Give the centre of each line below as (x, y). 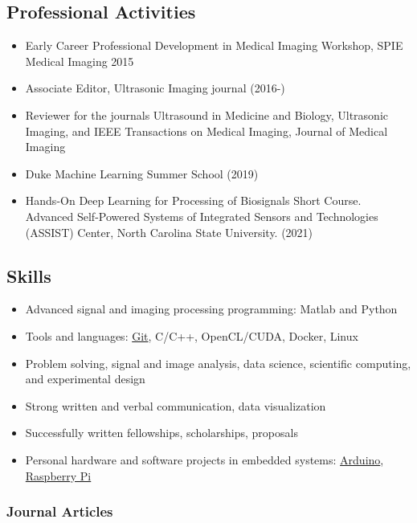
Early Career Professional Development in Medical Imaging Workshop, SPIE (214, 45)
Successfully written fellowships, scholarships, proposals (161, 433)
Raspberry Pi (58, 475)
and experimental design (85, 379)
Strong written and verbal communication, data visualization (176, 405)
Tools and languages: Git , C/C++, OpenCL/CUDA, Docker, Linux (192, 335)
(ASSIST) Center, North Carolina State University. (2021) (169, 232)
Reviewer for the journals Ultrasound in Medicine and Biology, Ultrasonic (206, 114)
